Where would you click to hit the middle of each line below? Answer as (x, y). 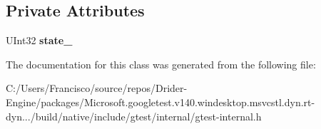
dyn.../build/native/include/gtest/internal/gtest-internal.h (134, 116)
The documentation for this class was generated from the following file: (161, 64)
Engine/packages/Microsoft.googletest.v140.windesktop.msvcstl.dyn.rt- (160, 102)
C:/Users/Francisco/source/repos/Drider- (97, 88)
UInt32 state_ (39, 40)
